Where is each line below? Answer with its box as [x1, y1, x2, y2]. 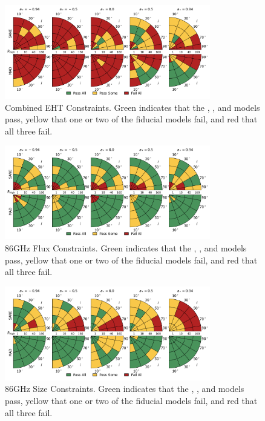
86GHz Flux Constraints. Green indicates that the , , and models [5, 242, 247, 254]
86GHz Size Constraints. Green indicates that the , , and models [5, 382, 244, 395]
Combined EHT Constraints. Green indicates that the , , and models [5, 101, 260, 113]
